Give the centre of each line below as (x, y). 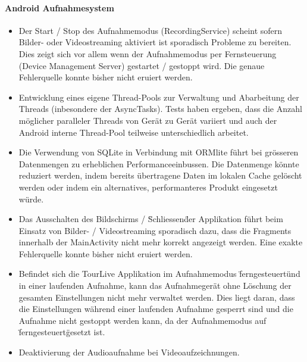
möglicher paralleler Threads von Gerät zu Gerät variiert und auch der (148, 120)
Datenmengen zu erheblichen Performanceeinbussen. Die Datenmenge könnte (159, 163)
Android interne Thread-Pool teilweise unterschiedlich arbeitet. (134, 132)
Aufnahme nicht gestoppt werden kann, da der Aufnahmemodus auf (142, 320)
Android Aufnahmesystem (59, 7)
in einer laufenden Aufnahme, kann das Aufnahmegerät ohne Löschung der (155, 285)
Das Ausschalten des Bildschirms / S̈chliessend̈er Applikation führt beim (151, 219)
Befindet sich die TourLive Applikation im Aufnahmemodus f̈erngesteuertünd (159, 274)
